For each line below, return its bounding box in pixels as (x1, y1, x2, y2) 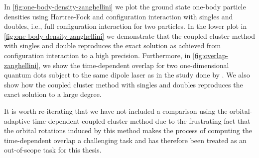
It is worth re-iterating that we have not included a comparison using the (4, 105, 228, 116)
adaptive (4, 115, 30, 126)
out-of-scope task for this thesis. (4, 145, 102, 155)
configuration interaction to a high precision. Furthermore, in (4, 50, 191, 60)
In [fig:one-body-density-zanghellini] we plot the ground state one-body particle (4, 1, 246, 11)
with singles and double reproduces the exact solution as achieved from (4, 40, 221, 51)
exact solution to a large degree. (4, 89, 102, 99)
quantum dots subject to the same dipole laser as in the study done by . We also (4, 70, 250, 80)
